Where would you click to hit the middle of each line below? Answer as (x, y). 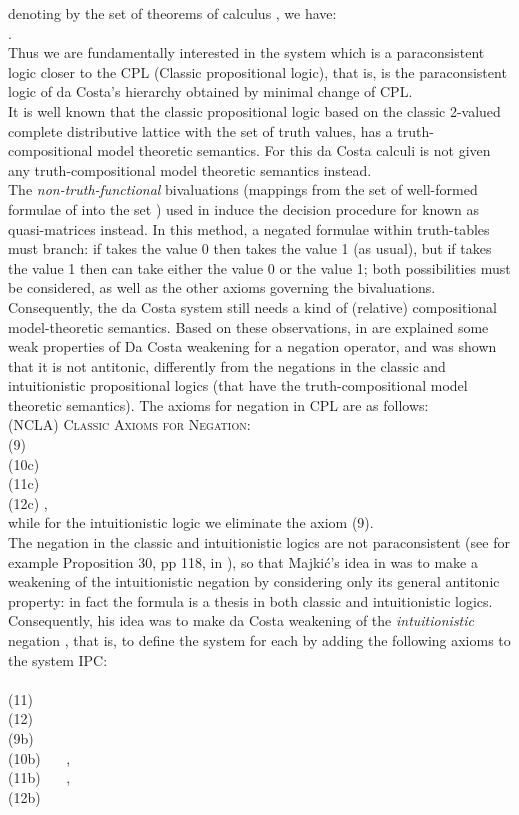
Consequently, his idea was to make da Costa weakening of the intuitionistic (241, 620)
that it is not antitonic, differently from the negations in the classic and (227, 365)
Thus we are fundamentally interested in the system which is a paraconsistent (246, 52)
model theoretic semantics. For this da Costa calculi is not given (294, 150)
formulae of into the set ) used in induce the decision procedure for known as (244, 208)
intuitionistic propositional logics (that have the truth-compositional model (238, 385)
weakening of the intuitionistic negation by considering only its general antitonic (254, 581)
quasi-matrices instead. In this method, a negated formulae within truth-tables (249, 228)
